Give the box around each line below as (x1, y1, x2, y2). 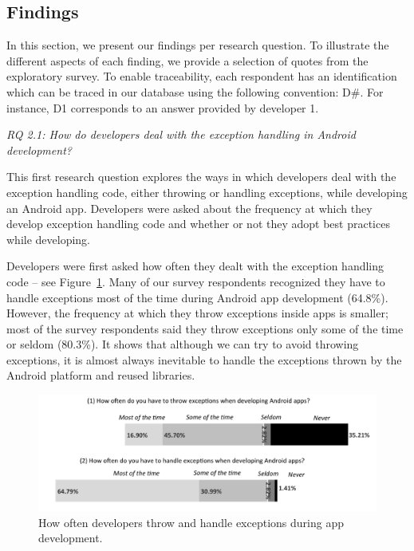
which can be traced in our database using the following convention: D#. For (6, 83, 384, 100)
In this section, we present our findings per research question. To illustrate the (6, 37, 389, 53)
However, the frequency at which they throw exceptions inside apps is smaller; (6, 305, 388, 321)
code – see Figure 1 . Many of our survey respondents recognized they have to (6, 273, 385, 289)
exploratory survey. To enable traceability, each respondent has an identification (6, 68, 397, 85)
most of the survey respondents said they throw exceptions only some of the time (6, 320, 404, 337)
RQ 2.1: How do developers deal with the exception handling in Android (6, 126, 356, 143)
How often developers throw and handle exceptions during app (38, 514, 344, 530)
